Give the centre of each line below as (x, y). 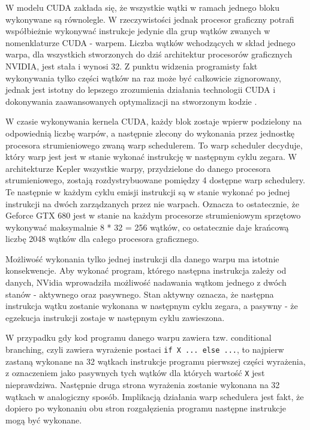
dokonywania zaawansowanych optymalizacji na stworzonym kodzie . (131, 101)
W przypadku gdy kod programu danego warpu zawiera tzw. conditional (139, 337)
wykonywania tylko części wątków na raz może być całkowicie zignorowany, (143, 78)
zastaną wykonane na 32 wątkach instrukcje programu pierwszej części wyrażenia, (156, 361)
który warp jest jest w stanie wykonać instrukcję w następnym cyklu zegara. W (151, 157)
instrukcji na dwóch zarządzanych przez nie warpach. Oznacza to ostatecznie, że (152, 203)
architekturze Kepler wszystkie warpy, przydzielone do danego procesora (138, 168)
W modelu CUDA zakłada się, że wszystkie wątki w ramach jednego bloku (143, 7)
